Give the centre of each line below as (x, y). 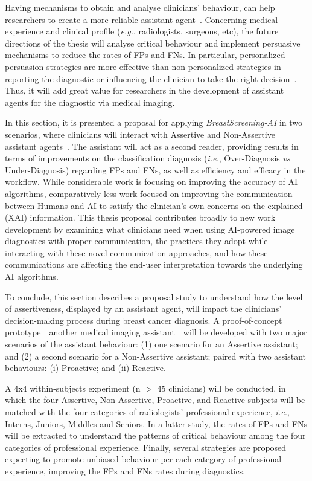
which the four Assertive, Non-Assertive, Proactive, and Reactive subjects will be (155, 400)
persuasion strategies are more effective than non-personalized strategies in (143, 66)
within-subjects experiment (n (85, 388)
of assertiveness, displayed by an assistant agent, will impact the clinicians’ (143, 308)
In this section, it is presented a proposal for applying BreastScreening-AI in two (154, 122)
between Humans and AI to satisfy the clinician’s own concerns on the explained (154, 205)
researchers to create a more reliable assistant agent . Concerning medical (142, 19)
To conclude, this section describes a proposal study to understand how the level (154, 296)
